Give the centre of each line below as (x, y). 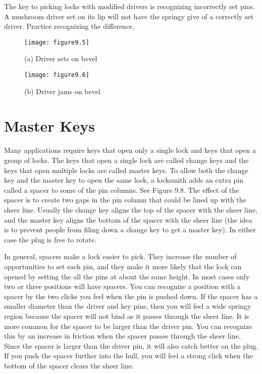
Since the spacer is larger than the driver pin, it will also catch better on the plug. (131, 345)
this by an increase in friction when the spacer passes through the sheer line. (122, 336)
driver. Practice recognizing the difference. (69, 26)
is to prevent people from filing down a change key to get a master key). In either (130, 230)
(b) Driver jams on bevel (62, 91)
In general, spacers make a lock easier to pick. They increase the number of (120, 256)
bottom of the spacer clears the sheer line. (69, 365)
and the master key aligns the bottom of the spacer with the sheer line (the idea (128, 219)
